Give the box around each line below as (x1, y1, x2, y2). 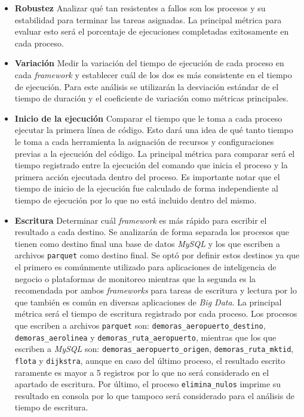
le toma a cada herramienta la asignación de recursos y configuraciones (14, 135, 274, 147)
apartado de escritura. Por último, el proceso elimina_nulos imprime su (14, 378, 281, 390)
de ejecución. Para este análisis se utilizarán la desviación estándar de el (14, 80, 279, 92)
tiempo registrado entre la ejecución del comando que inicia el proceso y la (14, 159, 288, 171)
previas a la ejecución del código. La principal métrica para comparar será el (14, 147, 295, 159)
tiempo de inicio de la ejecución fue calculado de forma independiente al (14, 182, 278, 194)
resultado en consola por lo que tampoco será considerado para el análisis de (14, 389, 294, 401)
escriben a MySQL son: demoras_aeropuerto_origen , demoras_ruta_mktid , (14, 342, 294, 355)
